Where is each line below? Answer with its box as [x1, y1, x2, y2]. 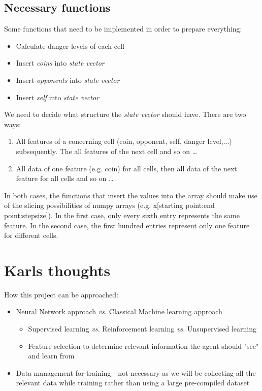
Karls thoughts [4, 259, 111, 280]
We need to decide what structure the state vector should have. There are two [4, 109, 246, 119]
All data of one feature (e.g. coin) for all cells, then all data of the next [16, 163, 237, 173]
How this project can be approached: [4, 289, 118, 299]
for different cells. [4, 230, 58, 240]
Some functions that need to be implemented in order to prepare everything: [4, 23, 242, 34]
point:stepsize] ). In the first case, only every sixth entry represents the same [4, 209, 240, 220]
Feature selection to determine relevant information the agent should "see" [28, 340, 259, 351]
